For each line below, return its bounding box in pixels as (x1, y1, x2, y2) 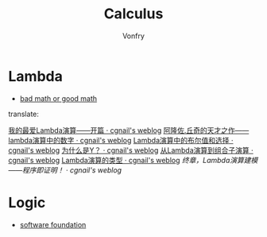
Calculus (103, 5, 164, 23)
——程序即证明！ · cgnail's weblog (8, 165, 122, 175)
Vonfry (122, 31, 145, 41)
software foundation (19, 220, 87, 229)
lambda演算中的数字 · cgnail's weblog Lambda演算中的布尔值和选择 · (8, 135, 234, 145)
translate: (8, 109, 40, 118)
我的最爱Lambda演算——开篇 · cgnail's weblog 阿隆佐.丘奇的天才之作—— (8, 125, 250, 135)
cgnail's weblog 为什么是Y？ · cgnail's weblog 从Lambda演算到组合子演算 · (8, 145, 253, 155)
